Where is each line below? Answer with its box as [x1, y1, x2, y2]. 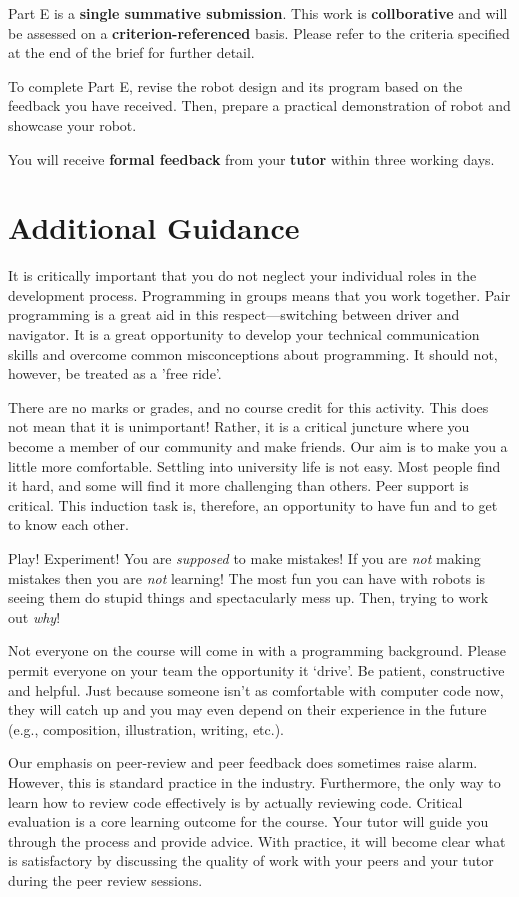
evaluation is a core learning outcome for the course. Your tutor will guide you [8, 811, 489, 832]
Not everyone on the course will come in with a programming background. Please [8, 640, 506, 661]
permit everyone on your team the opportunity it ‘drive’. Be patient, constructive [8, 659, 505, 680]
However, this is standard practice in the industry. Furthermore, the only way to [8, 771, 501, 792]
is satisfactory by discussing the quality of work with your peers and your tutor [8, 850, 494, 871]
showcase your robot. [8, 114, 137, 135]
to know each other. [8, 514, 129, 535]
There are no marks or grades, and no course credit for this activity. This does [8, 396, 489, 417]
